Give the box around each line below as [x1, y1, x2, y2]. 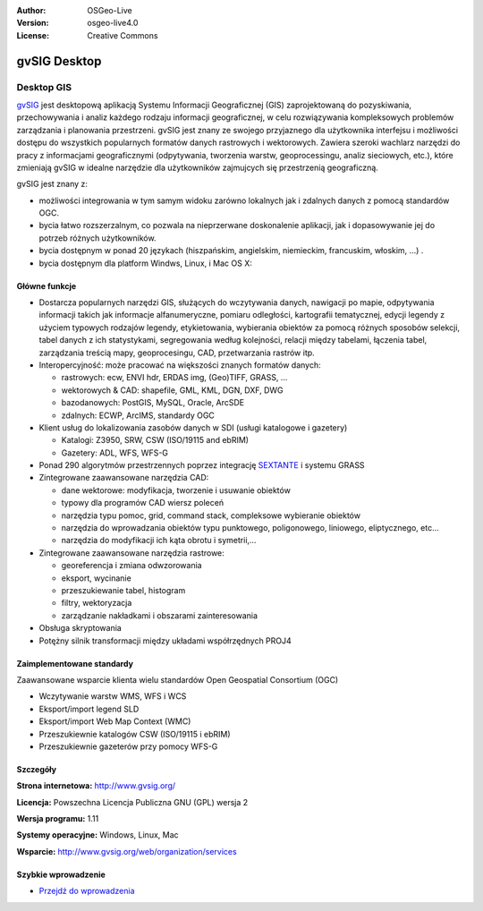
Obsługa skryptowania [38, 623, 123, 634]
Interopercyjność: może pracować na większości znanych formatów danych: [38, 359, 321, 370]
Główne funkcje [16, 280, 77, 291]
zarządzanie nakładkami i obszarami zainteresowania [61, 609, 258, 621]
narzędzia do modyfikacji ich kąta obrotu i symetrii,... [61, 535, 257, 546]
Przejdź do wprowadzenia [38, 886, 135, 897]
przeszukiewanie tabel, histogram [61, 585, 186, 595]
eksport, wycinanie [61, 573, 131, 583]
